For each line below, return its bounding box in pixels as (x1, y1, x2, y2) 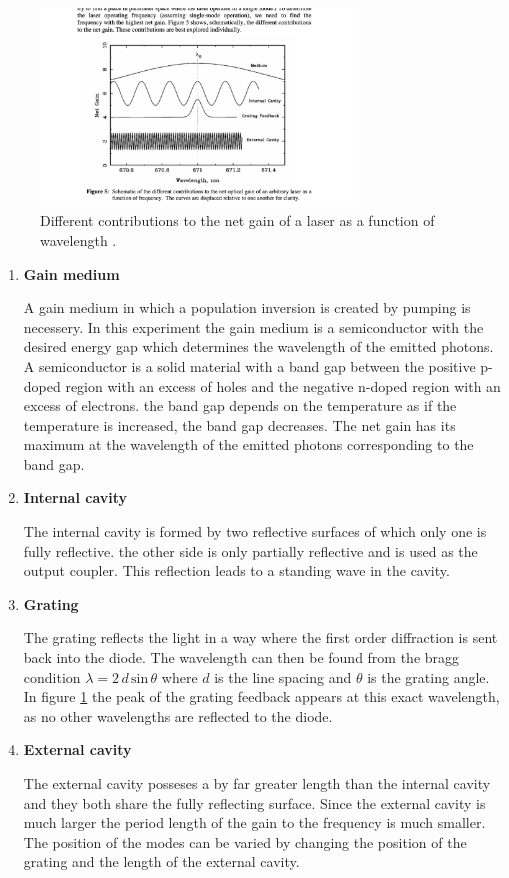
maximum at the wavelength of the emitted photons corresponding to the (23, 434, 474, 455)
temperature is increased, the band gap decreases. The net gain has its (23, 414, 456, 435)
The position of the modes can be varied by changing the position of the (23, 831, 467, 852)
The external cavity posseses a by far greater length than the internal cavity (23, 773, 491, 793)
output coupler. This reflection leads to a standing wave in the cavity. (23, 560, 450, 581)
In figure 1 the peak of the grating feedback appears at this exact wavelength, (23, 686, 500, 707)
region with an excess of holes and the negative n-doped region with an (65, 375, 501, 396)
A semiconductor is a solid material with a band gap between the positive (23, 355, 476, 376)
